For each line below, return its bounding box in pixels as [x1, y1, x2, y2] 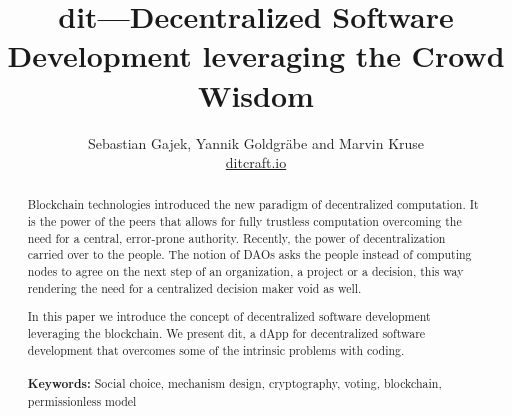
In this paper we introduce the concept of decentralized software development [27, 308, 431, 325]
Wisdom [198, 74, 314, 115]
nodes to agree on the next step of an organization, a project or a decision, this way [27, 263, 464, 280]
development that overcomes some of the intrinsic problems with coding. [27, 341, 405, 358]
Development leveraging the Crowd [7, 35, 505, 76]
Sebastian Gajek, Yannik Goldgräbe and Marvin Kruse [87, 132, 425, 153]
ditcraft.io [225, 152, 287, 173]
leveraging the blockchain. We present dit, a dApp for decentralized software [27, 324, 426, 341]
